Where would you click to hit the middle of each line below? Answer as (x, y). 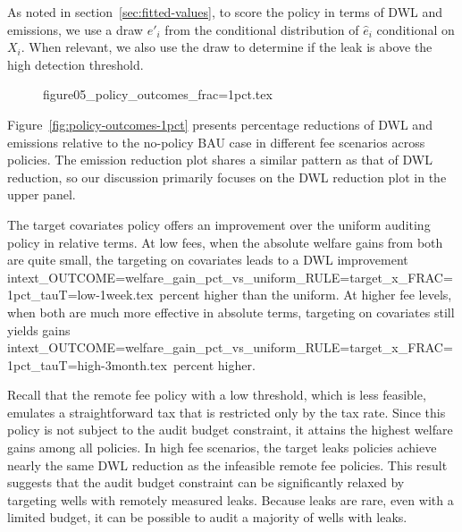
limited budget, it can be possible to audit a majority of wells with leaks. (207, 517)
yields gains (39, 329)
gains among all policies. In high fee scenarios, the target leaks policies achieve (222, 448)
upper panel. (42, 194)
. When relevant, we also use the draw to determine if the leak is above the (227, 47)
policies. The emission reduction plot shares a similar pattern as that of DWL (220, 160)
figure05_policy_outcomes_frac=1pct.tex (158, 94)
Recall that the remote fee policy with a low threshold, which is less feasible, (217, 395)
